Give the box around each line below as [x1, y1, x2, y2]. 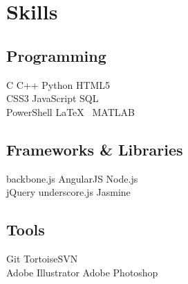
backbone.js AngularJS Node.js [6, 171, 138, 185]
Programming [6, 44, 106, 66]
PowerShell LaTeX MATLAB [6, 104, 135, 119]
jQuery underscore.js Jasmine [6, 185, 131, 199]
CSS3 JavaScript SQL [6, 91, 99, 106]
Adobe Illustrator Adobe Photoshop [6, 265, 158, 279]
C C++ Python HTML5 [6, 77, 111, 92]
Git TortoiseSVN [6, 251, 78, 265]
